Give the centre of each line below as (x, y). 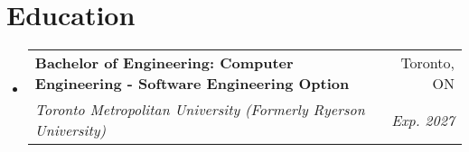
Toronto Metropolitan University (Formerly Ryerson (200, 110)
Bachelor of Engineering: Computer (164, 63)
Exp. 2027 (423, 120)
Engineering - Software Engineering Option (192, 84)
